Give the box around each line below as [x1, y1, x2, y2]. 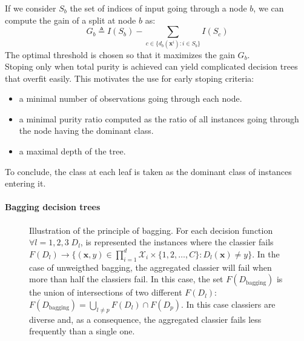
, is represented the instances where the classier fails [80, 236, 274, 248]
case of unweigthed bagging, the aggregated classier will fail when [29, 260, 272, 273]
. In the [252, 247, 280, 260]
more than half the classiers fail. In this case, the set [29, 273, 223, 285]
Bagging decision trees [5, 200, 101, 213]
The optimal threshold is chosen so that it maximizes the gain [5, 48, 235, 61]
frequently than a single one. [29, 325, 135, 337]
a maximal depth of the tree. [19, 145, 126, 157]
